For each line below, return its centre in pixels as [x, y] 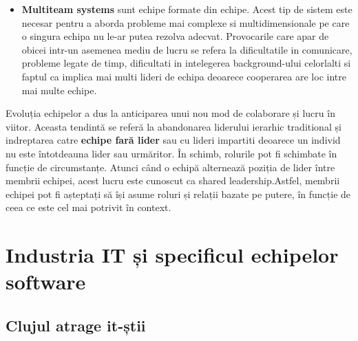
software [46, 282]
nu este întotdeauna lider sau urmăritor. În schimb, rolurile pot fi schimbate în [171, 153]
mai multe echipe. [59, 90]
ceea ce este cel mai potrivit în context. [88, 207]
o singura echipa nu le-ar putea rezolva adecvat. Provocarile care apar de [175, 36]
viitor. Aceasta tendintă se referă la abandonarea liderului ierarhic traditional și [173, 126]
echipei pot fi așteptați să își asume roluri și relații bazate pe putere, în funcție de [178, 194]
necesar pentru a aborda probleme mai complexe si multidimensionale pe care [186, 22]
